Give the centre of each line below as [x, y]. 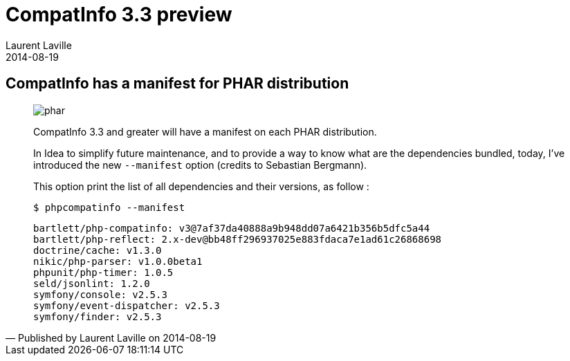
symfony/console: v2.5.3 [100, 294]
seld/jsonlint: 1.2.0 [92, 283]
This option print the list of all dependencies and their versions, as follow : [201, 186]
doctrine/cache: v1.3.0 [98, 250]
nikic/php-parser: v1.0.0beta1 [118, 261]
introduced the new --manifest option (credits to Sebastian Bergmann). [200, 165]
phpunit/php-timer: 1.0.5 [103, 272]
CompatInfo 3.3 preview [119, 15]
